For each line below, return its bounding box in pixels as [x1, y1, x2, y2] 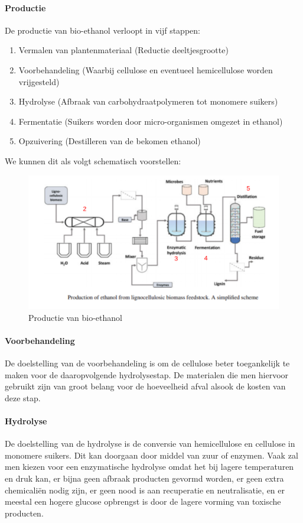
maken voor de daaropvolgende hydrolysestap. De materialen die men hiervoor [5, 368, 289, 381]
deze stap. [5, 391, 41, 404]
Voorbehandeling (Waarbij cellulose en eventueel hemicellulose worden [18, 63, 273, 76]
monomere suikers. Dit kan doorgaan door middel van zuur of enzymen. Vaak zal [5, 449, 298, 461]
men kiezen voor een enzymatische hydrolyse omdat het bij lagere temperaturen [5, 460, 294, 473]
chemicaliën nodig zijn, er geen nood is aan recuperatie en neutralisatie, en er [5, 483, 285, 496]
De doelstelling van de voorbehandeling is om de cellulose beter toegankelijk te [5, 357, 290, 369]
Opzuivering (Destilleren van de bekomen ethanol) [18, 135, 201, 147]
